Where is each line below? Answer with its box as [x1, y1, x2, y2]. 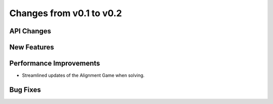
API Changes [9, 27, 52, 35]
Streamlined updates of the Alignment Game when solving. [22, 72, 145, 78]
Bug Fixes [9, 85, 41, 94]
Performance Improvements [9, 59, 101, 68]
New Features [9, 43, 54, 51]
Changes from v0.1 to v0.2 [9, 8, 122, 19]
